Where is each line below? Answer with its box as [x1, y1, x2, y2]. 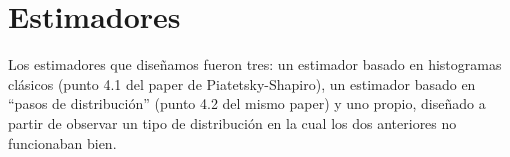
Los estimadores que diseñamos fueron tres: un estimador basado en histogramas [8, 54, 502, 75]
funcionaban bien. [8, 132, 117, 153]
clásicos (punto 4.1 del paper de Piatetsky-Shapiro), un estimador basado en [8, 73, 476, 94]
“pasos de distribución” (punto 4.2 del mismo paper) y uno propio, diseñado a [8, 93, 486, 114]
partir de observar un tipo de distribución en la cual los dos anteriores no [8, 112, 457, 133]
